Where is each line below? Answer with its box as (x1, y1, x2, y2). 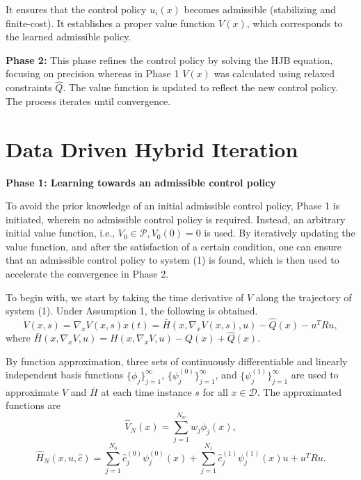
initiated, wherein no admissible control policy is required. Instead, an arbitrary (6, 211, 346, 226)
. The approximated (257, 384, 342, 399)
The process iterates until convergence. (6, 93, 171, 108)
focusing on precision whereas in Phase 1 (6, 66, 179, 81)
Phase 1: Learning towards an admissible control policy (6, 175, 276, 189)
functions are (6, 398, 61, 413)
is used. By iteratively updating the (204, 225, 355, 240)
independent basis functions (6, 367, 124, 382)
